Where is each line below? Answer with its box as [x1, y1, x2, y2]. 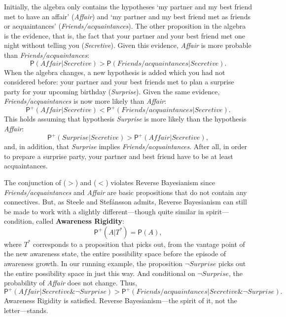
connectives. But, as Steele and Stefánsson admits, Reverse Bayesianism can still [4, 197, 247, 207]
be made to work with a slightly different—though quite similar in [4, 206, 204, 216]
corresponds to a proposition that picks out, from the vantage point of [33, 238, 245, 249]
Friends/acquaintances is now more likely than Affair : [4, 96, 167, 106]
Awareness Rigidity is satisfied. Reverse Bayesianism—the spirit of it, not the [4, 295, 237, 306]
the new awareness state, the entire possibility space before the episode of [4, 248, 226, 259]
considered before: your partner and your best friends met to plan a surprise [4, 77, 234, 87]
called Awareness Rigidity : [36, 216, 124, 226]
